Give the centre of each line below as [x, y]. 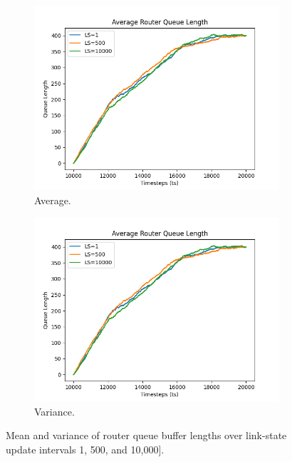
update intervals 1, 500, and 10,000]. [85, 449]
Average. [53, 200]
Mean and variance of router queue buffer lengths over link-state [146, 435]
